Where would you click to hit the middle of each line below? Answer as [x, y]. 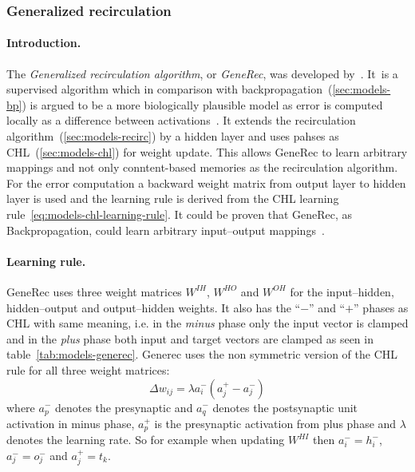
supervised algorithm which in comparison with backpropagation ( [170, 89]
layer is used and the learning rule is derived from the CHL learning [173, 198]
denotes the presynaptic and [124, 407]
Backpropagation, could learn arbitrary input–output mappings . [166, 230]
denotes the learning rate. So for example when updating [146, 440]
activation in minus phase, [71, 423]
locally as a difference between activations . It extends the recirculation [181, 120]
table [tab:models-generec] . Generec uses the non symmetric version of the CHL [202, 354]
